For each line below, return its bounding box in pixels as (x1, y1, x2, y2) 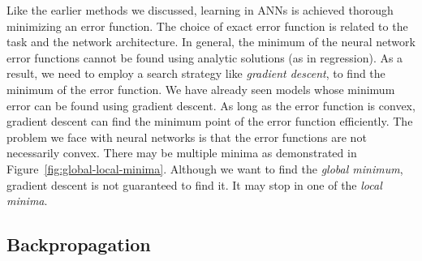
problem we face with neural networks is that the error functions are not (6, 128, 367, 145)
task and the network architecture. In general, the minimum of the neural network (6, 33, 416, 50)
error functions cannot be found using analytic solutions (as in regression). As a (6, 49, 403, 66)
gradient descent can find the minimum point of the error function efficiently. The (6, 113, 413, 130)
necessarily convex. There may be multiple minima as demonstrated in (6, 144, 357, 161)
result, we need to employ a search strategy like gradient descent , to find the (6, 65, 385, 82)
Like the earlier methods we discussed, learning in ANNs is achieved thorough (6, 2, 394, 18)
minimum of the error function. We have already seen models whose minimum (6, 80, 395, 97)
